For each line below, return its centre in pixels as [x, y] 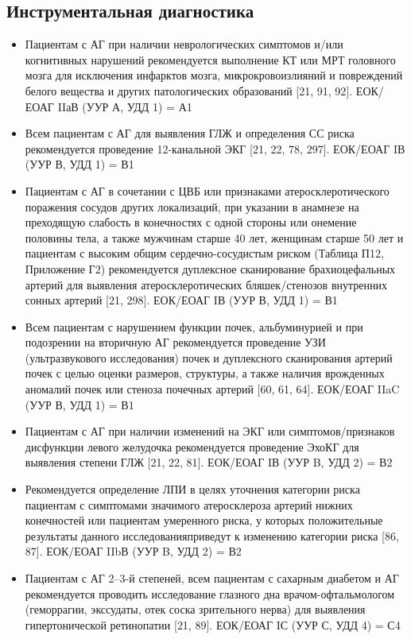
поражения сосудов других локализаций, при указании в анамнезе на [192, 206]
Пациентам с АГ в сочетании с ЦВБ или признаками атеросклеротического [207, 190]
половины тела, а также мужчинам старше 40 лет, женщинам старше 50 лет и [214, 237]
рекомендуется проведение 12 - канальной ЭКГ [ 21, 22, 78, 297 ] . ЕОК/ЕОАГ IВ [215, 148]
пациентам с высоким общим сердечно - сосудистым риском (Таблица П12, [204, 253]
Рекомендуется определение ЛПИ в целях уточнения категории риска [192, 489]
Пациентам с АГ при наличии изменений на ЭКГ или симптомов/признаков [210, 431]
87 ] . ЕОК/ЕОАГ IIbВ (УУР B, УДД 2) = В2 [133, 551]
